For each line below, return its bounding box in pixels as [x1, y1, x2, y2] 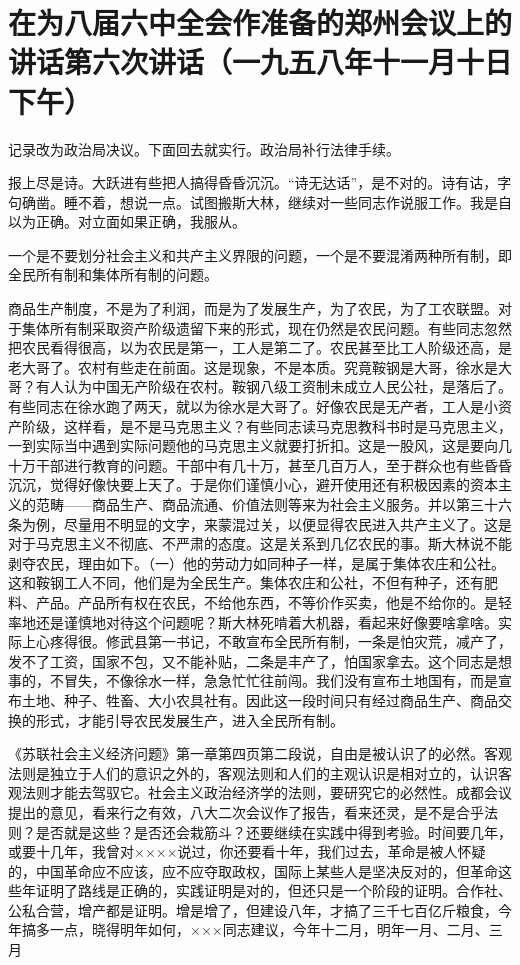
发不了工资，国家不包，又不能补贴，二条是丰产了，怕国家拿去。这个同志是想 [8, 650, 512, 671]
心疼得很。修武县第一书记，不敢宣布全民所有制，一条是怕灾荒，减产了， [35, 631, 512, 652]
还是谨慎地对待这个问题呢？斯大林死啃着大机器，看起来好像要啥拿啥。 [35, 611, 498, 632]
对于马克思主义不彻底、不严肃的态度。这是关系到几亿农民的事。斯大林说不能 [8, 533, 512, 554]
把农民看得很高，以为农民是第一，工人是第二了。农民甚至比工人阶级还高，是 [8, 337, 512, 358]
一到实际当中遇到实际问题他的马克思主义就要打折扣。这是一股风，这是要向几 [8, 435, 512, 456]
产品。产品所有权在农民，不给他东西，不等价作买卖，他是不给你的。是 [35, 591, 498, 612]
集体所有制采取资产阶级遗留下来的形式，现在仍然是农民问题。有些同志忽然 [21, 317, 512, 338]
